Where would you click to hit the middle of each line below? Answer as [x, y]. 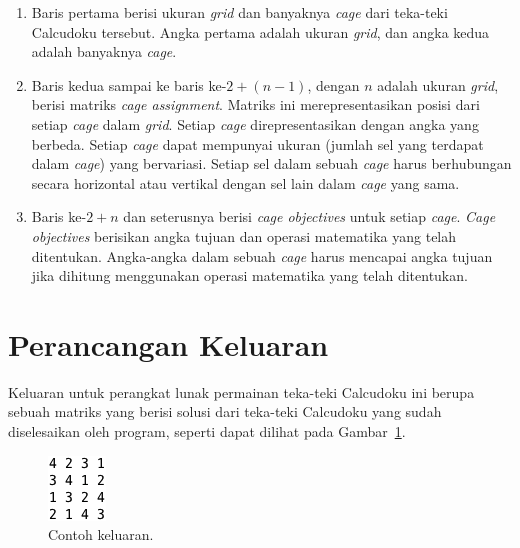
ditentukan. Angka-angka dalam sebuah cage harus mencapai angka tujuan [262, 255]
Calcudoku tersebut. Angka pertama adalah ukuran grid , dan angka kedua [260, 31]
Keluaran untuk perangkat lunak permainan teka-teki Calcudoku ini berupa [241, 391]
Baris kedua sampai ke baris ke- [129, 84]
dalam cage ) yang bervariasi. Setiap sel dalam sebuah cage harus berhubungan [271, 163]
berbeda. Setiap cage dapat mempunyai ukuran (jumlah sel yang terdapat [257, 143]
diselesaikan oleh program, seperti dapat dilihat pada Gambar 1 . [207, 431]
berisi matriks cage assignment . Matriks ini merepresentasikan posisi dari [255, 104]
